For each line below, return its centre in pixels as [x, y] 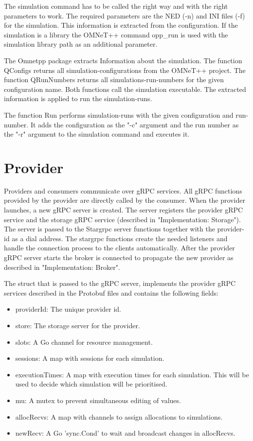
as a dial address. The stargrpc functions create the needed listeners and [120, 238]
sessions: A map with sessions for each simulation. [90, 358]
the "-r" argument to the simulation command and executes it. [97, 134]
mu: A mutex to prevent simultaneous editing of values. [98, 400]
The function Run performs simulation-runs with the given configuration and [119, 115]
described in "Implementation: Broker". [62, 267]
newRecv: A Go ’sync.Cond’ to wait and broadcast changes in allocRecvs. [125, 433]
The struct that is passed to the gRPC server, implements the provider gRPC [120, 283]
